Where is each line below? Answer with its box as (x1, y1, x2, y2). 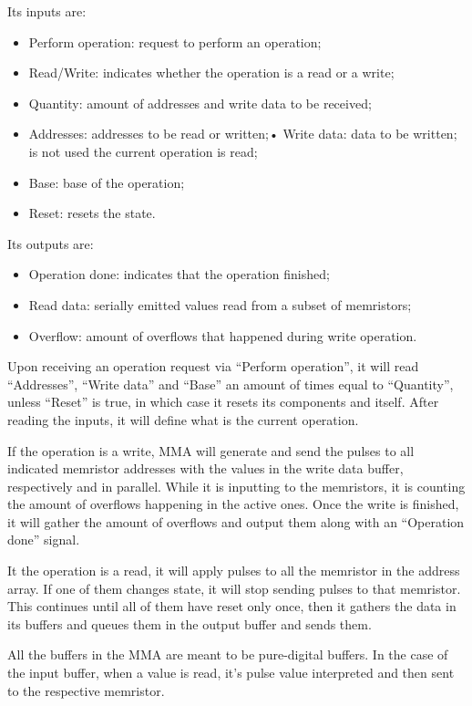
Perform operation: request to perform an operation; (28, 32, 322, 51)
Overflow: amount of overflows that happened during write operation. (28, 326, 417, 345)
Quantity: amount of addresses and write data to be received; (28, 93, 372, 112)
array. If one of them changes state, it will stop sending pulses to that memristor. (7, 578, 461, 597)
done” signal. (7, 530, 80, 549)
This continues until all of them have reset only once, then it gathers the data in (7, 597, 457, 616)
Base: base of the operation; (28, 172, 185, 192)
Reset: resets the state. (28, 203, 156, 223)
